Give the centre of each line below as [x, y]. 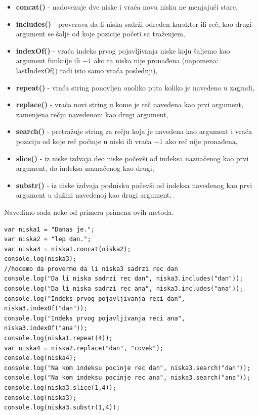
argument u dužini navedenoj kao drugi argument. [94, 195]
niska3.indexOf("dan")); [46, 309]
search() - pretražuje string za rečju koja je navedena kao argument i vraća [134, 131]
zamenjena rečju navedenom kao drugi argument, [92, 114]
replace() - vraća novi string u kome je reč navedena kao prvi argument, [130, 104]
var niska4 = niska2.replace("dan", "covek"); [84, 348]
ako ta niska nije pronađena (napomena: [156, 60]
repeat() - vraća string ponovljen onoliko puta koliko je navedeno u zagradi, [135, 87]
